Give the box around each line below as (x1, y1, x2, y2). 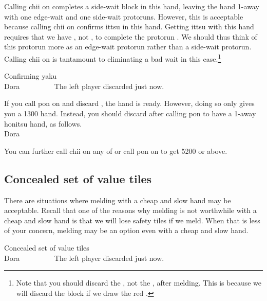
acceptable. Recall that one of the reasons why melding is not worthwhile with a (4, 205, 257, 216)
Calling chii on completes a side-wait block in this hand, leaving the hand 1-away (4, 1, 259, 11)
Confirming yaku (4, 70, 57, 81)
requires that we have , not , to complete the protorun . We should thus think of (4, 31, 257, 42)
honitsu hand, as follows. (4, 118, 82, 129)
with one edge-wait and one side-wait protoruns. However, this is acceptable (4, 11, 243, 22)
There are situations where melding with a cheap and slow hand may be (4, 194, 231, 205)
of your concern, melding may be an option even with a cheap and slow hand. (4, 225, 249, 236)
